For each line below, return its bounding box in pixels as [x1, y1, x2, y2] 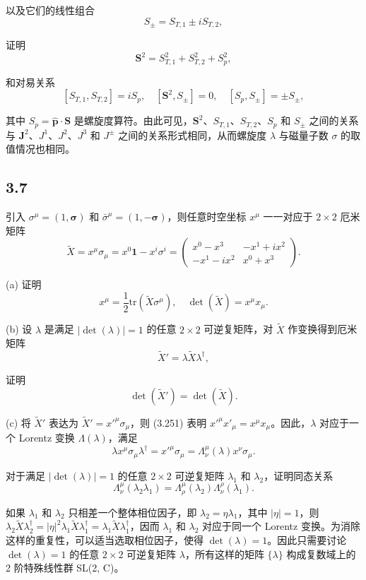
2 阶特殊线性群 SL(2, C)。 [6, 560, 124, 575]
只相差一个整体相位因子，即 [68, 504, 197, 519]
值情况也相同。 [6, 141, 75, 156]
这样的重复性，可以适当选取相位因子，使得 [6, 532, 203, 547]
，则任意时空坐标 [167, 209, 247, 224]
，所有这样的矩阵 [184, 546, 264, 561]
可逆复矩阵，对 [203, 321, 273, 336]
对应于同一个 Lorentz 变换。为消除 [202, 519, 360, 533]
